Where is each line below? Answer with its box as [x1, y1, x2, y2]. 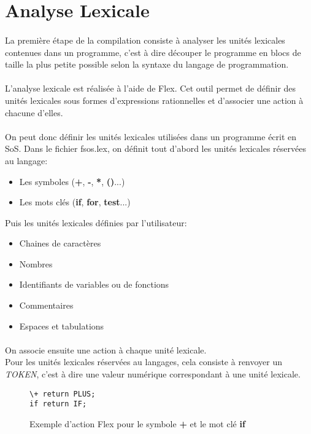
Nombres [19, 257, 53, 270]
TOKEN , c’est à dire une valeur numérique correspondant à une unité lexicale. [5, 368, 301, 381]
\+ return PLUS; [29, 389, 96, 398]
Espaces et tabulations [19, 319, 104, 332]
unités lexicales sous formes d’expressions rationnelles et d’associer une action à [5, 93, 304, 106]
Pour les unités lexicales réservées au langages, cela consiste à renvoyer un [5, 355, 283, 368]
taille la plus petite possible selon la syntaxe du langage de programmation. [5, 58, 289, 71]
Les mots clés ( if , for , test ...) [19, 195, 131, 208]
